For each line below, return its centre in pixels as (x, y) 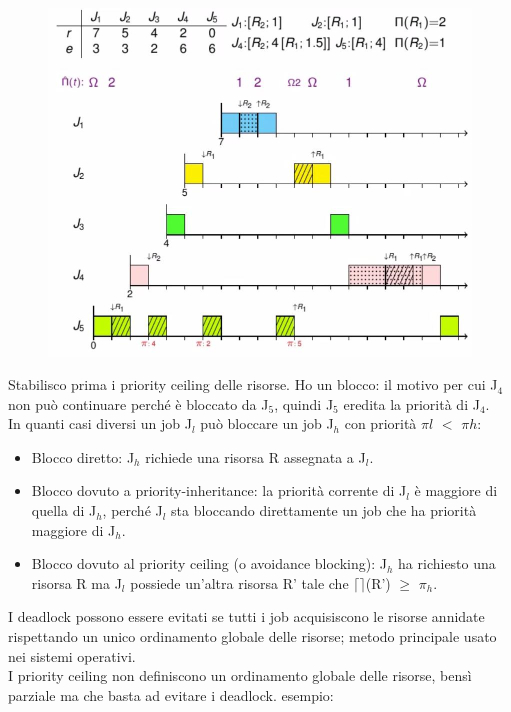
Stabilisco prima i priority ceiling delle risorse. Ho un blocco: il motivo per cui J (253, 384)
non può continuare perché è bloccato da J (138, 403)
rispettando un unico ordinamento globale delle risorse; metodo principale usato (252, 636)
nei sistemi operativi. (72, 655)
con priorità (380, 423)
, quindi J (304, 403)
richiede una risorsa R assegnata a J (255, 456)
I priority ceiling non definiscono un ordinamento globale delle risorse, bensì (240, 675)
